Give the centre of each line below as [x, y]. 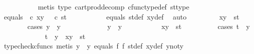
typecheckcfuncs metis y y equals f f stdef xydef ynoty [94, 46]
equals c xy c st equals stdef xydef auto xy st [121, 16]
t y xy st [65, 36]
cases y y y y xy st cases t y [139, 26]
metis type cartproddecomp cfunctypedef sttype [113, 6]
